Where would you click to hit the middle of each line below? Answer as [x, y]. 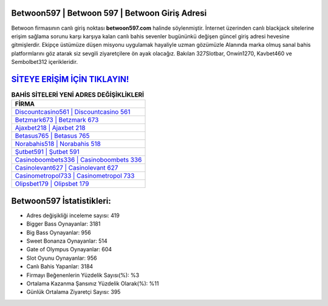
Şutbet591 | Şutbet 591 [47, 152]
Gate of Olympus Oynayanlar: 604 [69, 249]
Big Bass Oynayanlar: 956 [59, 232]
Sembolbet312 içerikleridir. [45, 62]
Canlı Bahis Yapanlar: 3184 [60, 266]
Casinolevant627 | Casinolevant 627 [67, 168]
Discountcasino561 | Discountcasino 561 [73, 112]
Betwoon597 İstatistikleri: [61, 201]
